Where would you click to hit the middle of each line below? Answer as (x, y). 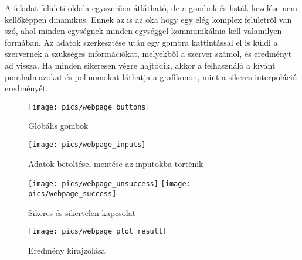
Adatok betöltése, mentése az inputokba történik (116, 163)
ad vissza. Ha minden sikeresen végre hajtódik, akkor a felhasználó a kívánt (140, 65)
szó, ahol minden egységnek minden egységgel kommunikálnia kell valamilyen (143, 31)
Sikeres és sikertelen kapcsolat (82, 212)
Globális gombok (58, 126)
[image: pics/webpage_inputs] (87, 145)
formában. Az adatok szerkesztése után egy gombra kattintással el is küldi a (141, 42)
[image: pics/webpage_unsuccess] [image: (109, 184)
